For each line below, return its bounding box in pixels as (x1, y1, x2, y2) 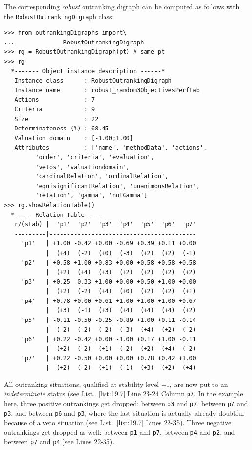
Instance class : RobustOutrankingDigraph (14, 77, 172, 85)
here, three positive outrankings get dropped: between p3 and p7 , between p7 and (4, 398, 248, 408)
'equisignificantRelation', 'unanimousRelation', (35, 182, 200, 190)
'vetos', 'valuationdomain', (35, 163, 130, 171)
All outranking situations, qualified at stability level (4, 379, 159, 389)
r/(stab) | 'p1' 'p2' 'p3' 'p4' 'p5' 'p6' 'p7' (14, 221, 196, 228)
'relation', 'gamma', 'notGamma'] (35, 192, 147, 199)
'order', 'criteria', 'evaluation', (35, 153, 154, 161)
